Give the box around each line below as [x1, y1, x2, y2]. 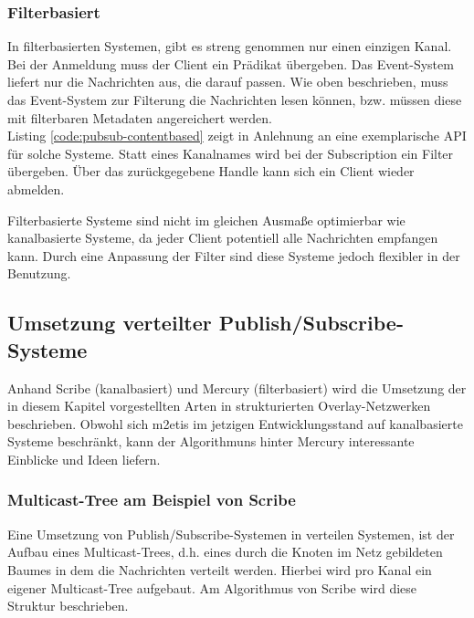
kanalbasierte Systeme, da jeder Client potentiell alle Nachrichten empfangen [7, 228, 438, 247]
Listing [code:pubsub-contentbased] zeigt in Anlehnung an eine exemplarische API [7, 126, 467, 145]
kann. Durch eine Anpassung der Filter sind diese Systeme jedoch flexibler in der [7, 246, 460, 265]
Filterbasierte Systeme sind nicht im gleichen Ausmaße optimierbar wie [7, 210, 406, 229]
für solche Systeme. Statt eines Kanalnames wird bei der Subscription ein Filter [7, 143, 454, 162]
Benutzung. [7, 264, 71, 283]
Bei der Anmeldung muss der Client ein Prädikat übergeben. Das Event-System [7, 54, 454, 73]
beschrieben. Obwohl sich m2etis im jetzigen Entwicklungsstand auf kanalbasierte [7, 414, 463, 433]
